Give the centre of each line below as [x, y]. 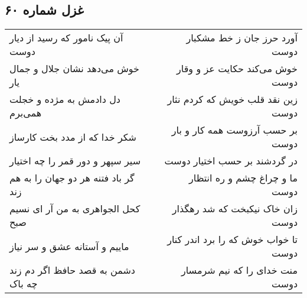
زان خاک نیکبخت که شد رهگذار [235, 209]
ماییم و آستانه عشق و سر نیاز [69, 246]
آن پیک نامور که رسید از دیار [66, 38]
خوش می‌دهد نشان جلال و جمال [74, 69]
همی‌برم [26, 113]
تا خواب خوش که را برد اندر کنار [232, 239]
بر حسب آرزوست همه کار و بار [234, 130]
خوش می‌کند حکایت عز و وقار [237, 69]
